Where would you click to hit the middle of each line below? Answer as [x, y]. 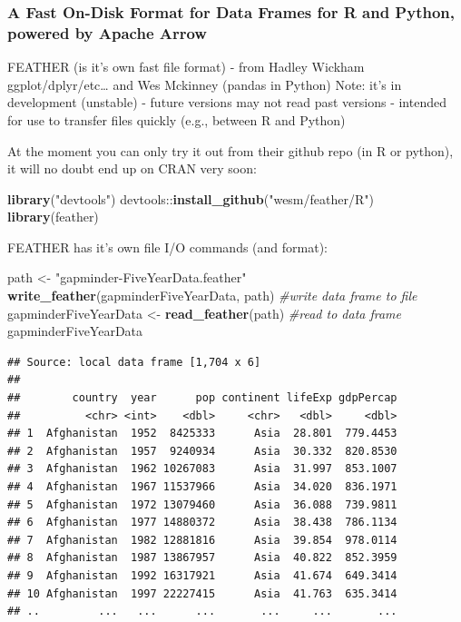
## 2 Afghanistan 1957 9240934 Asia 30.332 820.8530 [202, 451]
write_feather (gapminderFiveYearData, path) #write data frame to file [212, 296]
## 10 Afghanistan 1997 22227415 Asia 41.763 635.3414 [202, 593]
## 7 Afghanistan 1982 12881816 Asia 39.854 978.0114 [202, 540]
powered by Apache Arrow [107, 32]
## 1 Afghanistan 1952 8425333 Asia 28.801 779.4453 [202, 434]
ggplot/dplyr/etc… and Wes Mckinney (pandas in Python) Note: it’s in [205, 84]
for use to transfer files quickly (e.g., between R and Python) [177, 119]
